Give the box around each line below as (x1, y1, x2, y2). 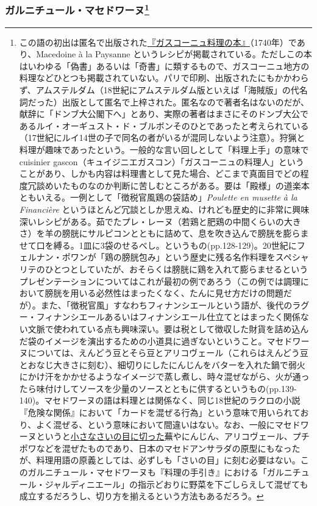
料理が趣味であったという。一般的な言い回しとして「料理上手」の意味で (19, 143, 309, 156)
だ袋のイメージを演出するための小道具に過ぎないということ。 (19, 334, 267, 347)
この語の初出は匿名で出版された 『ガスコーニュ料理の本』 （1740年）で (19, 35, 297, 48)
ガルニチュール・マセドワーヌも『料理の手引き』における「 (27, 466, 267, 479)
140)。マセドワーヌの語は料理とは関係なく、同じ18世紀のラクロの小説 (19, 394, 301, 407)
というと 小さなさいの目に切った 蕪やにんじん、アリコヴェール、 (36, 430, 293, 443)
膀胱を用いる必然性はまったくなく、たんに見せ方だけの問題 (45, 287, 283, 299)
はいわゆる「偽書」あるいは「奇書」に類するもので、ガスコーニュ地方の (19, 59, 310, 72)
